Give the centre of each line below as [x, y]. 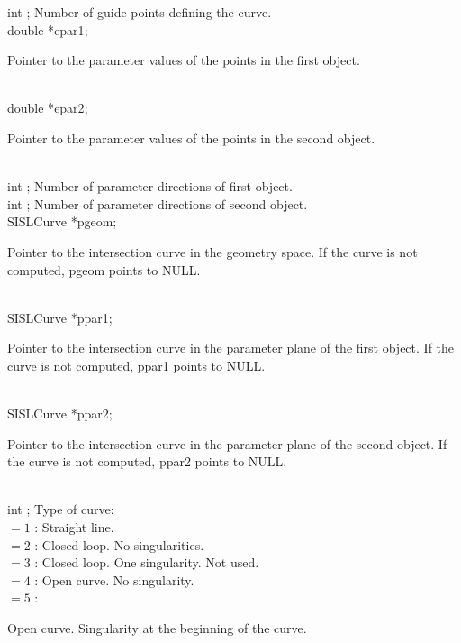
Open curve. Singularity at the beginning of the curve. [157, 628]
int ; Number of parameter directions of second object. [158, 203]
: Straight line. [74, 527]
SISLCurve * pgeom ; [62, 221]
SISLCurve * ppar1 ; [60, 317]
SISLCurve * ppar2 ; [60, 413]
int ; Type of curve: [61, 509]
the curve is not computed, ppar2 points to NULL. [147, 461]
